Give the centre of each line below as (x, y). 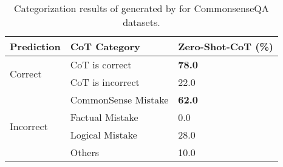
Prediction (35, 46)
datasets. (141, 22)
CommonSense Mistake (119, 100)
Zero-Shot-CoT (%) (226, 46)
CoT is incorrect (105, 82)
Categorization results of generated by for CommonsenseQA (141, 8)
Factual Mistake (104, 117)
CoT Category (105, 46)
